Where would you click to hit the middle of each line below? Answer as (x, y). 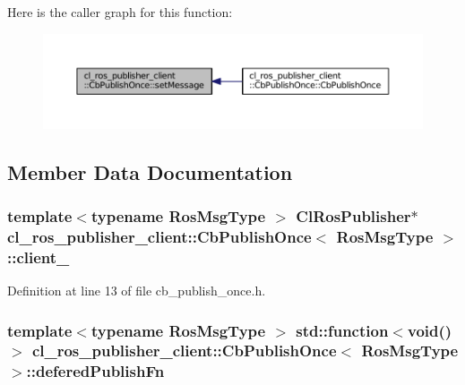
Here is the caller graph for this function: (120, 12)
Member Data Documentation (150, 171)
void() (430, 330)
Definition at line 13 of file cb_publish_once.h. (137, 291)
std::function (342, 330)
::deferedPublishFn (95, 371)
